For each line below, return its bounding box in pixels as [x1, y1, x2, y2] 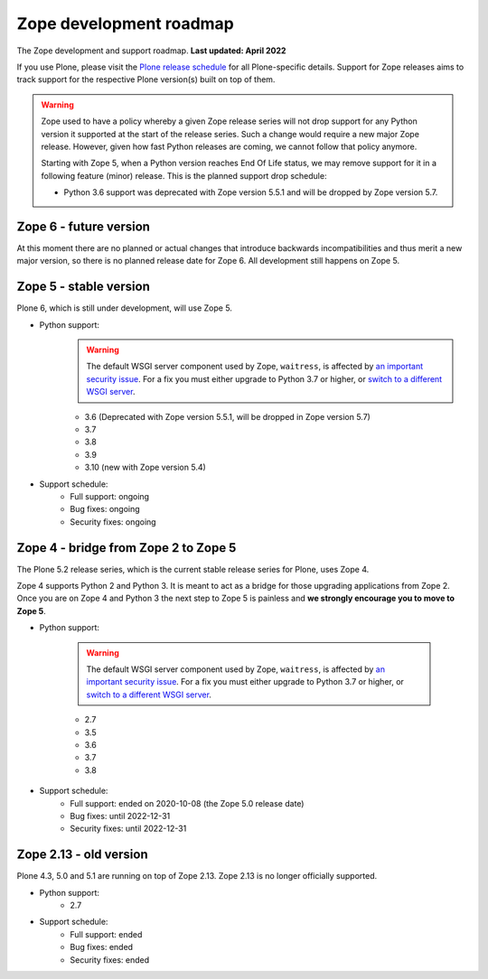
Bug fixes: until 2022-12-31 [70, 810, 171, 821]
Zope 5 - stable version [16, 279, 151, 294]
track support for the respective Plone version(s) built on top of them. [16, 74, 276, 85]
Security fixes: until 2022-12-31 [70, 823, 187, 834]
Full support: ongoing [70, 490, 149, 501]
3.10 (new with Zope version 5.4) [84, 462, 207, 473]
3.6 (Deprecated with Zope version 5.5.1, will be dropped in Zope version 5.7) [84, 411, 371, 422]
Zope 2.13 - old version [16, 847, 148, 862]
